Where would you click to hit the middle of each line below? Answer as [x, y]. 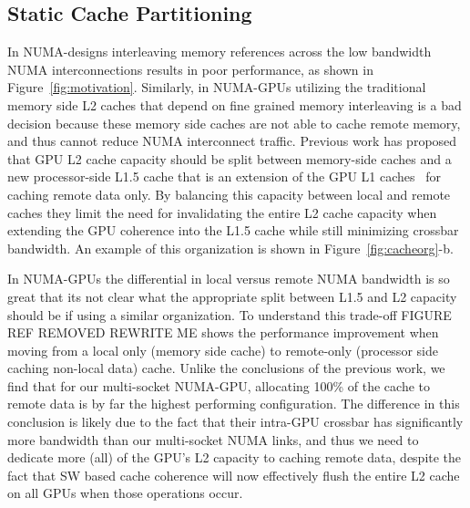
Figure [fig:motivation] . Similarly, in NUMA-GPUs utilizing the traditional [217, 87]
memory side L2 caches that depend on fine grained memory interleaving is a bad [235, 104]
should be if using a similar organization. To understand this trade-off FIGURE [230, 314]
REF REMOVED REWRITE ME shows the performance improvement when [223, 332]
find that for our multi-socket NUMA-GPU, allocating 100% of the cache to [219, 385]
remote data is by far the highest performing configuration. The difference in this [234, 404]
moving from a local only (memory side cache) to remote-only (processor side [223, 350]
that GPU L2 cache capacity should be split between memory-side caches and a [230, 158]
